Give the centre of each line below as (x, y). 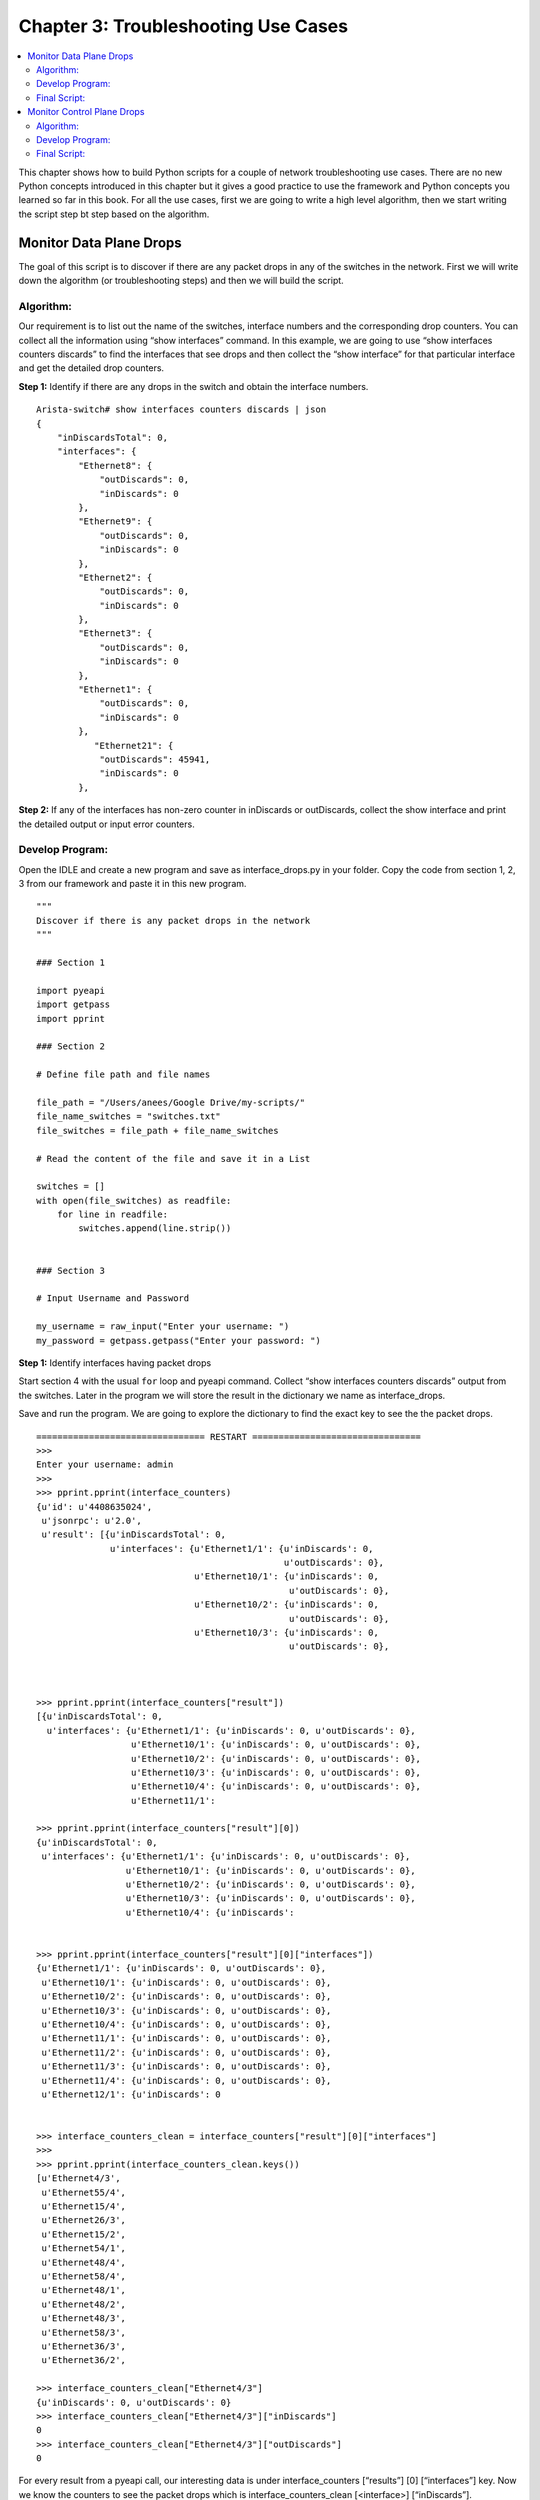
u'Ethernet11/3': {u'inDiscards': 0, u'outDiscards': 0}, (186, 2066)
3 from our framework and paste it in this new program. (132, 884)
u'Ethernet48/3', (84, 2318)
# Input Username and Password (113, 1298)
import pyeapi (70, 990)
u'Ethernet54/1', (84, 2248)
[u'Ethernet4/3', (78, 2178)
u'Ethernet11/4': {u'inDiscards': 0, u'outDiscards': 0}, (186, 2080)
